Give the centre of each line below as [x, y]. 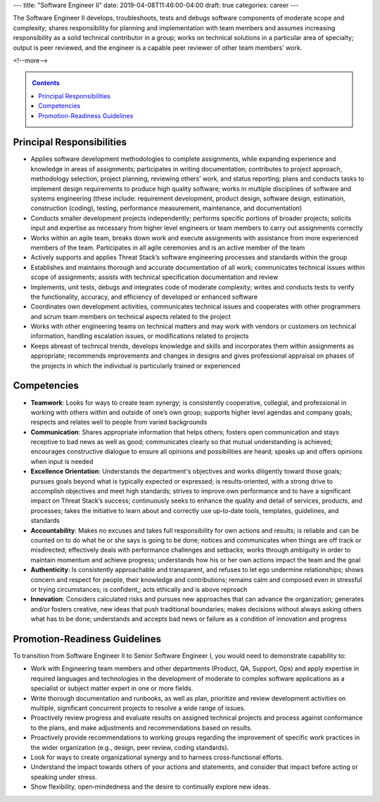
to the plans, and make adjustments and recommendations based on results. [141, 727]
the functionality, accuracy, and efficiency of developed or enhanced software [144, 297]
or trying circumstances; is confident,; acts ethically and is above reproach [139, 589]
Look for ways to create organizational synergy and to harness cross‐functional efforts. [157, 757]
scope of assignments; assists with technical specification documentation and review [154, 277]
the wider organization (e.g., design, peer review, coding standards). [130, 747]
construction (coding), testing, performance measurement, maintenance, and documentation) [166, 208]
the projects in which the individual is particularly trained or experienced [135, 366]
